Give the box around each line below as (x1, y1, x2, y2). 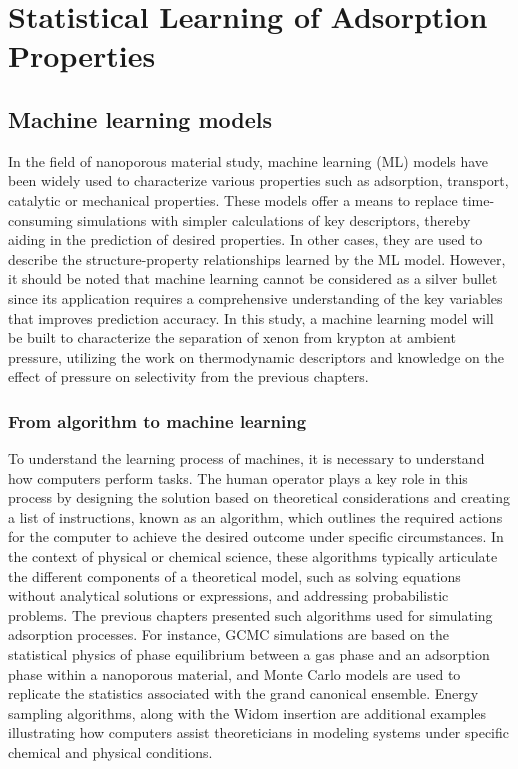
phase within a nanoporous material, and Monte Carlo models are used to (8, 663, 461, 684)
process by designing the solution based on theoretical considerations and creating (8, 487, 510, 508)
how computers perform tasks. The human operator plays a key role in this (8, 467, 468, 488)
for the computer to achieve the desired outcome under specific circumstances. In (8, 526, 504, 547)
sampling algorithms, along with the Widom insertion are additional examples (8, 702, 487, 723)
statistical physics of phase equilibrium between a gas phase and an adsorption (8, 644, 490, 665)
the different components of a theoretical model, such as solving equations (8, 565, 461, 586)
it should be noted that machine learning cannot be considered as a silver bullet (8, 268, 498, 289)
